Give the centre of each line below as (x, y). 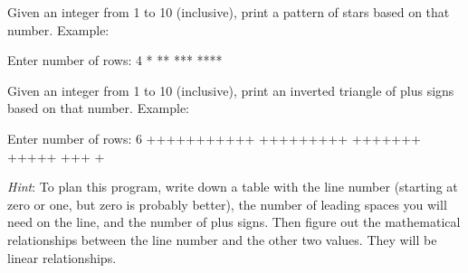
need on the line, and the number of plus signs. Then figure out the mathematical (234, 222)
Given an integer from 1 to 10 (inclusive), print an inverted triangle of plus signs (231, 90)
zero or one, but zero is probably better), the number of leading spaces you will (227, 204)
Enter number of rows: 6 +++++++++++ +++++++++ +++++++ (215, 138)
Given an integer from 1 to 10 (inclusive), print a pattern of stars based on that (229, 12)
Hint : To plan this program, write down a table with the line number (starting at (233, 187)
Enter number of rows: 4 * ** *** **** (115, 60)
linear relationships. (62, 257)
